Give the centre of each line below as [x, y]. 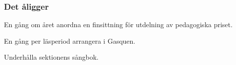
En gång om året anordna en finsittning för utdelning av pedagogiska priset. [118, 24]
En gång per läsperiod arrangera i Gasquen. [70, 41]
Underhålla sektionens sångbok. [51, 57]
